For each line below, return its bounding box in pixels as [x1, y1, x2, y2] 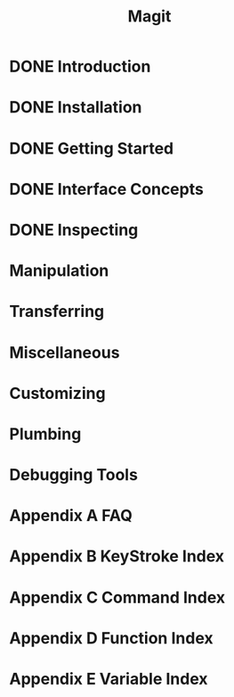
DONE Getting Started [9, 138, 174, 158]
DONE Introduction [9, 56, 151, 77]
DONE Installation [9, 97, 142, 118]
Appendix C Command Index [9, 587, 226, 608]
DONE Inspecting [9, 220, 139, 240]
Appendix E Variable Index [9, 669, 208, 689]
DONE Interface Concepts [9, 178, 205, 199]
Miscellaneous [9, 342, 120, 362]
